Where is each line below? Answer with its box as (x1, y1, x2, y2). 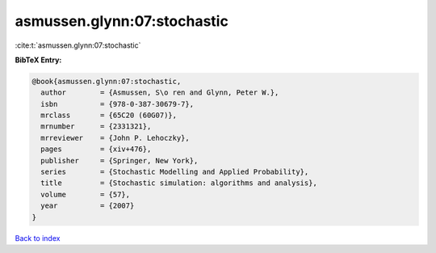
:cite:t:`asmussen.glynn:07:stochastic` (15, 40, 141, 50)
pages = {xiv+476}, (40, 145, 152, 154)
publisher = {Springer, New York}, (40, 156, 199, 165)
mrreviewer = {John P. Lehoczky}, (40, 133, 190, 142)
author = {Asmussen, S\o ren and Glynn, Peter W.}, (40, 88, 279, 97)
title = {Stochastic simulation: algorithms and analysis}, (40, 179, 318, 188)
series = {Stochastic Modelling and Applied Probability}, (40, 167, 309, 177)
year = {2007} (40, 201, 135, 210)
